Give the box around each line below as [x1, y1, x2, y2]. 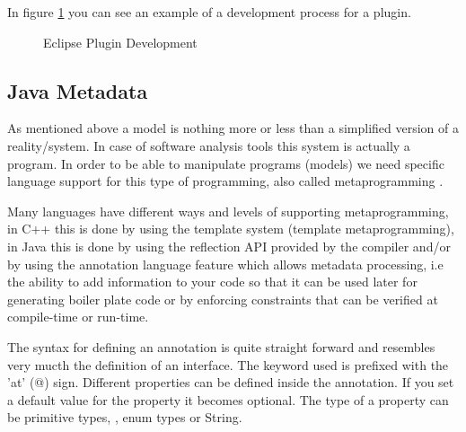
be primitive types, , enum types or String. [7, 408, 242, 427]
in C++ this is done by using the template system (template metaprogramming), [7, 219, 454, 238]
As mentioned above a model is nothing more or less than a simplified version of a [7, 119, 459, 137]
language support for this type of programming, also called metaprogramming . [7, 172, 444, 190]
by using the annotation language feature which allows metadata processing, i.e [7, 254, 444, 273]
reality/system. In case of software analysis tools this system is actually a [7, 136, 410, 154]
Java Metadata [7, 76, 148, 104]
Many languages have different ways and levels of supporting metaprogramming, [7, 201, 449, 220]
